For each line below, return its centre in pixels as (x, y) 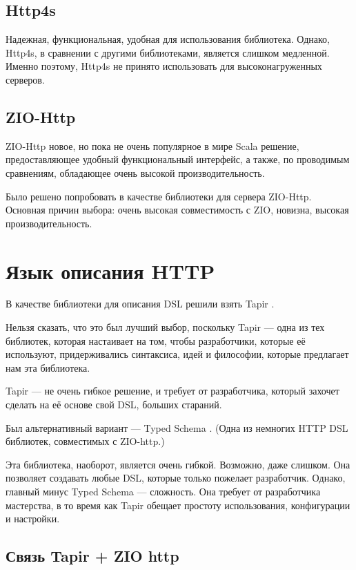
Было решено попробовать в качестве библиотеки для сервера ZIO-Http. (159, 196)
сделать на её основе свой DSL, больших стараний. (114, 405)
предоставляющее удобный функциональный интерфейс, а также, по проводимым (178, 159)
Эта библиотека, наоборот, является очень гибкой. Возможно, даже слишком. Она (178, 464)
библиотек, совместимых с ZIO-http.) (85, 441)
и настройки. (33, 519)
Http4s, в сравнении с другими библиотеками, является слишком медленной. (168, 52)
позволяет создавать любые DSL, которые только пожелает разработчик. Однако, (176, 478)
